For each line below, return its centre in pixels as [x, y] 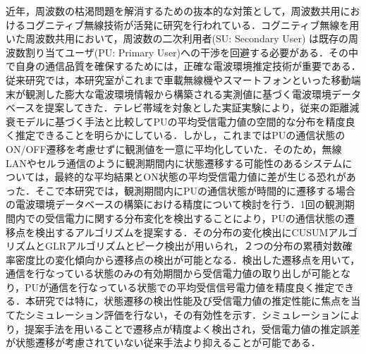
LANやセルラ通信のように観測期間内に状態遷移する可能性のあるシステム [174, 163]
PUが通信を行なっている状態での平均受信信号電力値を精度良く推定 [180, 287]
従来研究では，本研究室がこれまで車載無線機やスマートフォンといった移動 [178, 79]
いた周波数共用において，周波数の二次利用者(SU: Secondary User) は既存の [177, 38]
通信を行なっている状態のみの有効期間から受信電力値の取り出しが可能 [169, 273]
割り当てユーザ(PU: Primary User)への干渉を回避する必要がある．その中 [192, 52]
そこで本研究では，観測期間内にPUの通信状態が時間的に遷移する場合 [195, 190]
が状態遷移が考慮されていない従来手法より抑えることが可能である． [163, 342]
